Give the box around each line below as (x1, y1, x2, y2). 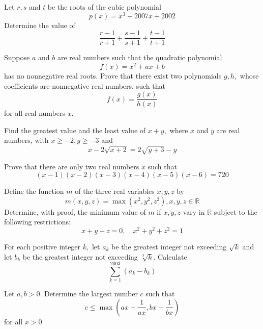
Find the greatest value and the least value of (4, 124, 146, 135)
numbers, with (4, 135, 49, 145)
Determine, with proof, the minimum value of (4, 206, 146, 217)
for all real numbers (4, 108, 65, 118)
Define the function (4, 186, 64, 196)
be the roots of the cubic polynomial (47, 2, 161, 12)
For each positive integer (4, 241, 81, 252)
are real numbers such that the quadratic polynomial (57, 52, 222, 63)
